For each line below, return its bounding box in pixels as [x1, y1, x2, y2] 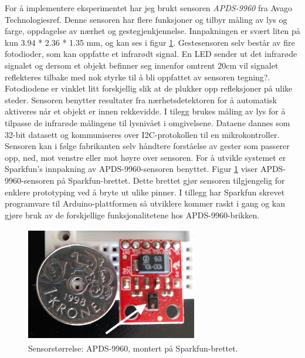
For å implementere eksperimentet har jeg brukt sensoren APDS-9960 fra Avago [5, 2, 292, 13]
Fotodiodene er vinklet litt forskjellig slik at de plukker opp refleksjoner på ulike [5, 82, 293, 94]
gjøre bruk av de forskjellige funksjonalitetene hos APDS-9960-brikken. [5, 208, 260, 221]
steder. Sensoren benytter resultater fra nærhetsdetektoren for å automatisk [5, 93, 277, 106]
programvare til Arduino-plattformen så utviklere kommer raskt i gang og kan [5, 197, 286, 210]
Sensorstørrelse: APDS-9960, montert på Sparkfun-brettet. [28, 342, 238, 354]
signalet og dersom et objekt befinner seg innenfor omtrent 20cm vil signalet [5, 59, 279, 71]
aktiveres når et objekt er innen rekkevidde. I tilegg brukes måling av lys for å [5, 105, 286, 117]
